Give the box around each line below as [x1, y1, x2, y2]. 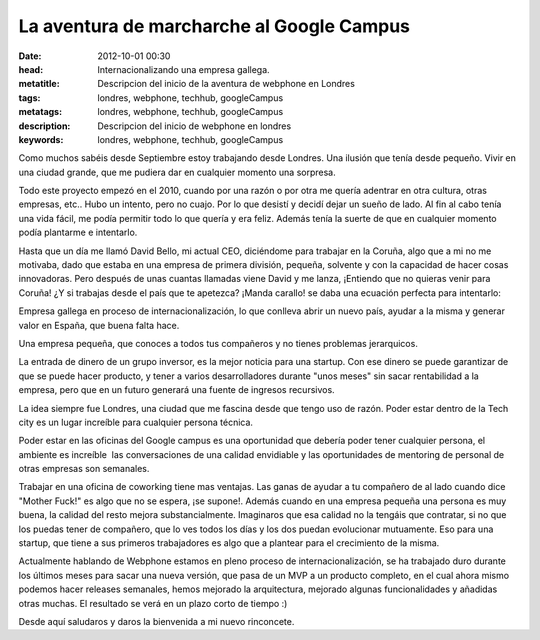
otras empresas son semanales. [18, 463, 150, 475]
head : [18, 63, 44, 75]
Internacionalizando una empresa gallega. [97, 63, 270, 75]
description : [18, 120, 71, 132]
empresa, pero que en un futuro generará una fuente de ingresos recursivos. [18, 384, 335, 396]
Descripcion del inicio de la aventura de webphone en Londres [97, 78, 355, 90]
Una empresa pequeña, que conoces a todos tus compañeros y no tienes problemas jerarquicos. [18, 337, 419, 349]
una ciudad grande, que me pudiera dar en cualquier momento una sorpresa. [18, 166, 336, 178]
